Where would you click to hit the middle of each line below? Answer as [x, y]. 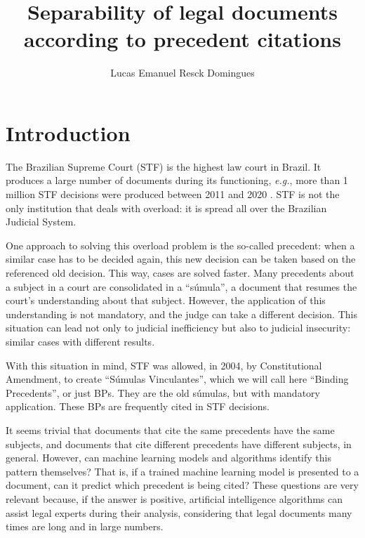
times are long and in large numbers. [85, 526]
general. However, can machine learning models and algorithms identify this [168, 458]
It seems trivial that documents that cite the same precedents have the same [170, 429]
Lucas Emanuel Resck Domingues [182, 73]
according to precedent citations [182, 39]
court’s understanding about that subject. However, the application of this [166, 300]
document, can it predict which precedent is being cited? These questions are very [182, 485]
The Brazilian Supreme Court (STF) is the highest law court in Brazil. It [164, 166]
